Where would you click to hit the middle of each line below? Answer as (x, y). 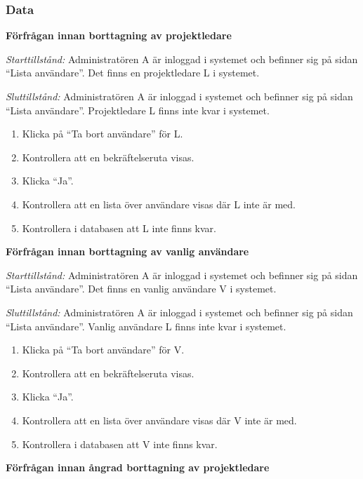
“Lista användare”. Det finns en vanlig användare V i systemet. (141, 289)
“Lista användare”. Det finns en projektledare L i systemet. (133, 73)
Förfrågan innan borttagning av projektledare (119, 35)
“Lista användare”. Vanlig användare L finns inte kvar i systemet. (146, 326)
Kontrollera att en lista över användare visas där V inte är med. (159, 420)
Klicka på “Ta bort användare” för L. (103, 134)
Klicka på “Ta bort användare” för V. (103, 350)
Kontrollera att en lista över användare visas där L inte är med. (159, 204)
